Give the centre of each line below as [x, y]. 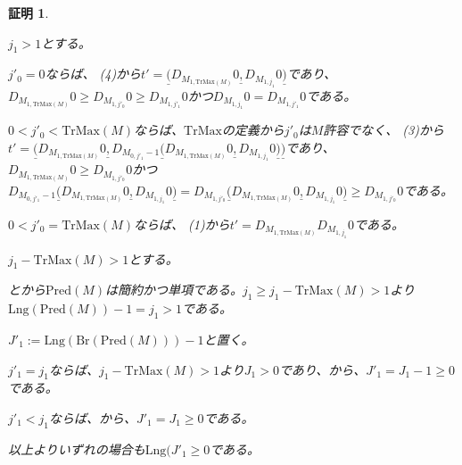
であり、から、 [322, 369]
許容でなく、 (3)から [384, 130]
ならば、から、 [92, 417]
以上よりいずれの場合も [77, 448]
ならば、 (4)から [93, 74]
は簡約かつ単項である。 [174, 290]
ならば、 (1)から [182, 224]
